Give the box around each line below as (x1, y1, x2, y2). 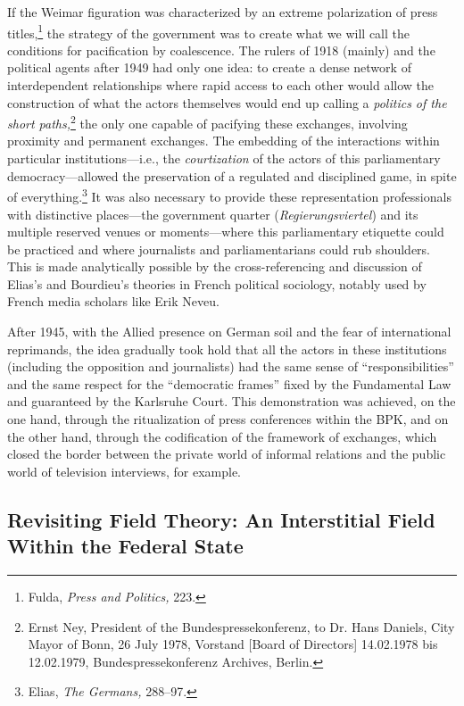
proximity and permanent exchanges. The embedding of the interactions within (7, 131, 440, 150)
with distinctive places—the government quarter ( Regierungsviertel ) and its (7, 204, 418, 223)
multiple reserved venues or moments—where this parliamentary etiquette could (7, 222, 444, 241)
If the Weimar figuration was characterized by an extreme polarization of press (7, 3, 438, 21)
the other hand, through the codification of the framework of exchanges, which (7, 427, 437, 445)
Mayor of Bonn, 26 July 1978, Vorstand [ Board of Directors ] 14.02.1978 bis (28, 635, 438, 653)
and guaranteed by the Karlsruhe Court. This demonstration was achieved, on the (7, 392, 456, 411)
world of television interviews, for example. (7, 461, 241, 480)
